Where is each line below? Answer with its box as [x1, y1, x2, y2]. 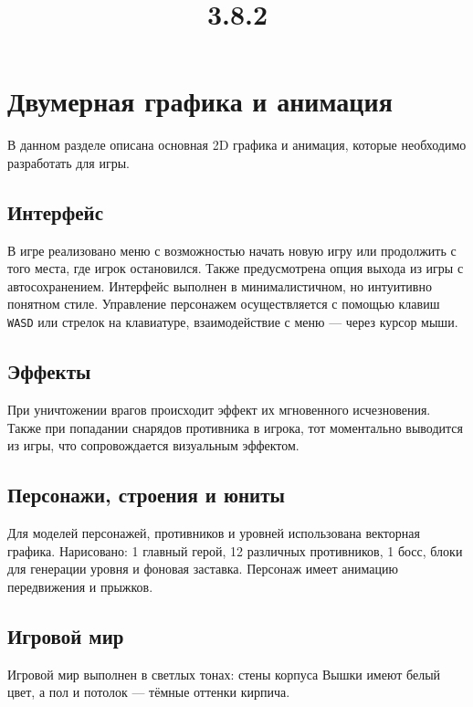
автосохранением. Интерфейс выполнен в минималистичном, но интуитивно [7, 276, 432, 295]
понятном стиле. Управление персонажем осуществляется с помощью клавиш [7, 294, 440, 313]
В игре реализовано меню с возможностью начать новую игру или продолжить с [7, 240, 457, 259]
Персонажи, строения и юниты [7, 480, 285, 509]
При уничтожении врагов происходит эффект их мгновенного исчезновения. [7, 399, 431, 418]
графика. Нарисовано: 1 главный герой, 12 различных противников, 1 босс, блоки [7, 541, 463, 560]
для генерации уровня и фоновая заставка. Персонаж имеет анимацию [7, 559, 398, 578]
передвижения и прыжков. [7, 576, 153, 596]
